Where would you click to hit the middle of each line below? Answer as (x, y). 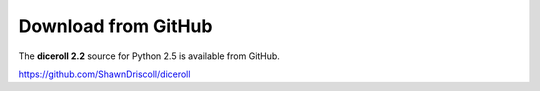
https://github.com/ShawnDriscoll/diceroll (104, 74)
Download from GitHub (115, 26)
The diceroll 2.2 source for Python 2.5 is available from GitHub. (149, 56)
